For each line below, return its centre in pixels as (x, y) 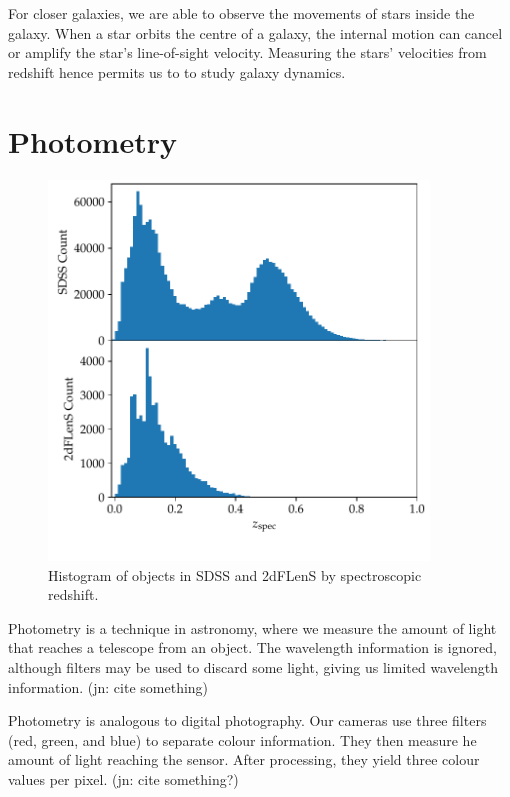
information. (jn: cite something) (108, 686)
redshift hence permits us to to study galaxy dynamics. (177, 71)
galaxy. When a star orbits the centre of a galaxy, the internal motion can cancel (255, 32)
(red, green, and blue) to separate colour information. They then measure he (242, 739)
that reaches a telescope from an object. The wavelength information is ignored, (252, 647)
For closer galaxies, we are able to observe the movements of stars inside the (241, 13)
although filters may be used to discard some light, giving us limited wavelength (253, 667)
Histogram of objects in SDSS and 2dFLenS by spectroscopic (235, 574)
